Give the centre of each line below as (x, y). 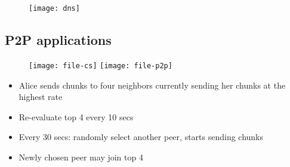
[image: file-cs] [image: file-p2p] (101, 66)
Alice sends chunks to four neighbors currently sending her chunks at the (152, 85)
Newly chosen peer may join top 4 (81, 157)
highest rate (41, 97)
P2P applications (58, 40)
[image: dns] (54, 8)
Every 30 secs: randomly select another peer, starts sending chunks (141, 137)
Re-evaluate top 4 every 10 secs (76, 116)
